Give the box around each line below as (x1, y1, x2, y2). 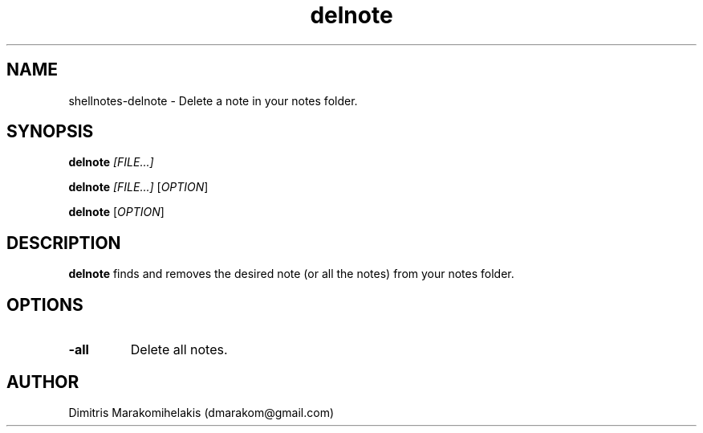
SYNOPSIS (6, 121, 94, 142)
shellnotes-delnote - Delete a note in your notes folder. (68, 93, 358, 108)
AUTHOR (6, 371, 79, 392)
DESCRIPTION (6, 232, 121, 253)
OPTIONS (6, 294, 83, 315)
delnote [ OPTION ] (68, 205, 165, 219)
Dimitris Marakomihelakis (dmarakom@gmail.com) (68, 405, 335, 419)
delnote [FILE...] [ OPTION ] (68, 180, 209, 194)
